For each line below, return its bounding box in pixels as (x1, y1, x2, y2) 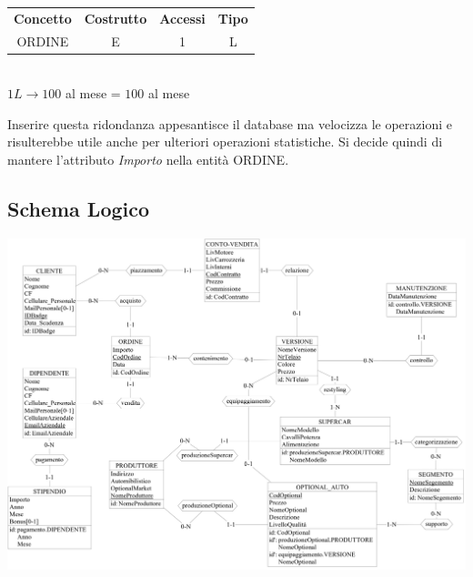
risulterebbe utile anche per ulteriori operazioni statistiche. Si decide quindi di (7, 132, 443, 151)
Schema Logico (7, 195, 150, 223)
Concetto (14, 8, 72, 27)
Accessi (159, 8, 206, 27)
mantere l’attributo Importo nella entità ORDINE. (7, 150, 289, 169)
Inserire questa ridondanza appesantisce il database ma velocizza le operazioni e (7, 114, 452, 133)
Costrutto (84, 8, 147, 27)
